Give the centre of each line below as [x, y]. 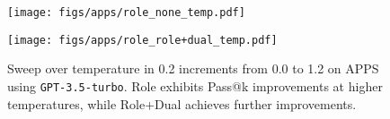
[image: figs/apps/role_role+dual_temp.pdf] [142, 40]
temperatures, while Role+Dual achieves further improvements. [182, 103]
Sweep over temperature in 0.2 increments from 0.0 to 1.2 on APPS [193, 68]
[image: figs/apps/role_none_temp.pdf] [126, 13]
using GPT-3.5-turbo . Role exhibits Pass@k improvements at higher [195, 85]
